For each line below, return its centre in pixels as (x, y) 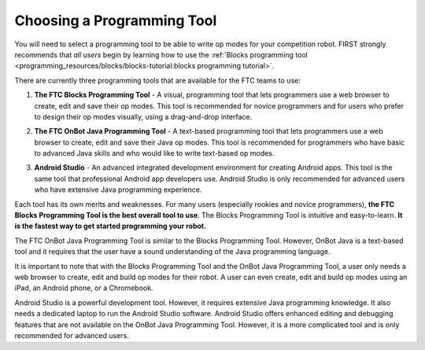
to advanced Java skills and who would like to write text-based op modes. (154, 153)
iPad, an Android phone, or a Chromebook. (84, 288)
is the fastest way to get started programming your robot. (111, 226)
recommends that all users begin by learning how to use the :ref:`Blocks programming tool (161, 54)
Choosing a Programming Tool (116, 20)
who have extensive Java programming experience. (118, 190)
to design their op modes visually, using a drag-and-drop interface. (143, 116)
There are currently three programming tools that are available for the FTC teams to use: (157, 80)
